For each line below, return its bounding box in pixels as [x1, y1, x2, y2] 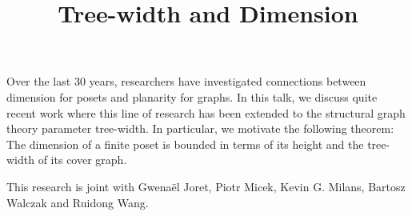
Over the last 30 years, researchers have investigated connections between [6, 73, 366, 90]
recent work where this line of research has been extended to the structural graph [6, 104, 406, 121]
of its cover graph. [38, 151, 127, 168]
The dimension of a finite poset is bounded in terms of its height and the [6, 135, 364, 152]
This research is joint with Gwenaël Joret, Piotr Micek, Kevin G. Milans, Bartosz [6, 178, 406, 194]
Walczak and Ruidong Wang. [6, 194, 149, 210]
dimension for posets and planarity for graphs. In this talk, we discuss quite [6, 88, 378, 105]
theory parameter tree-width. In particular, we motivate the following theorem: [6, 120, 394, 137]
